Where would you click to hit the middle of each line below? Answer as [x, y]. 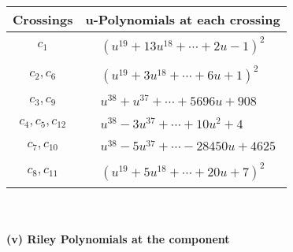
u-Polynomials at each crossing [183, 19]
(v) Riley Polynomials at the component [118, 238]
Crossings [43, 19]
